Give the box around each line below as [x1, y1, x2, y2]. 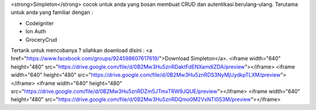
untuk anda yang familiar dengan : [11, 9, 94, 16]
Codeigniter [25, 19, 54, 26]
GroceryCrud [25, 36, 57, 43]
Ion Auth [25, 28, 46, 35]
